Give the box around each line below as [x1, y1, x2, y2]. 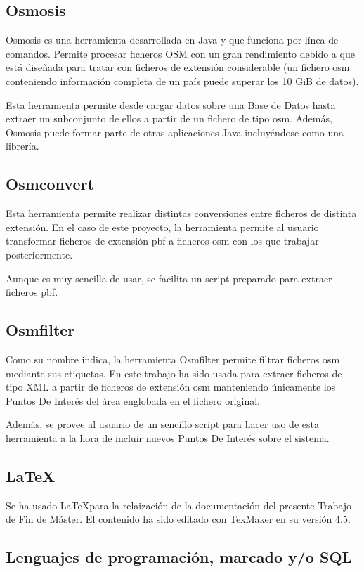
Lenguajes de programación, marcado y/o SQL [6, 546, 353, 568]
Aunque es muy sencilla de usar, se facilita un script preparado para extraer [6, 271, 332, 285]
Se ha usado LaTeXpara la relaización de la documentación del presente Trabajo [6, 498, 352, 512]
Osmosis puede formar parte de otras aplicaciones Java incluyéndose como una [6, 124, 344, 139]
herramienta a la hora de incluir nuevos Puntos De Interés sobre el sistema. [6, 430, 330, 445]
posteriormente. [6, 247, 73, 261]
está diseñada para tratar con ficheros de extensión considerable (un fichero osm [6, 60, 350, 74]
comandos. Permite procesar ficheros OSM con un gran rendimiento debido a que [6, 46, 355, 60]
